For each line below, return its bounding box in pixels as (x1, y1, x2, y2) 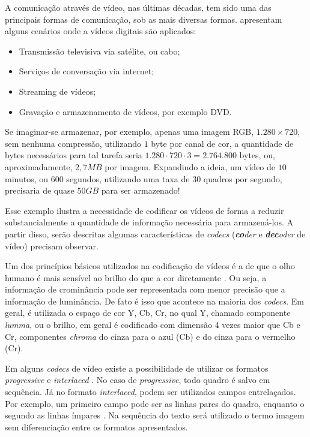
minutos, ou (5, 172, 49, 185)
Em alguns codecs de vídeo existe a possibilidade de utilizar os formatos (5, 361, 269, 374)
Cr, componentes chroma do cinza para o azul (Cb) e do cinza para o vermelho (5, 330, 296, 342)
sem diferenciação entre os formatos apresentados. (5, 420, 188, 433)
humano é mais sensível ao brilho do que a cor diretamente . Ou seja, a (5, 271, 267, 284)
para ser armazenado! (101, 184, 180, 197)
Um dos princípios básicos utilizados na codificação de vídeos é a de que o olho (5, 260, 295, 272)
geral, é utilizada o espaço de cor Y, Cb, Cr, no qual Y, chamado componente (5, 306, 291, 319)
